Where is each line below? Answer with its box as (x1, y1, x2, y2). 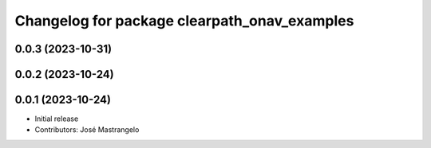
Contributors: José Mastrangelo (34, 125, 140, 134)
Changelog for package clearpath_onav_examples (14, 12, 354, 29)
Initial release (34, 114, 79, 123)
